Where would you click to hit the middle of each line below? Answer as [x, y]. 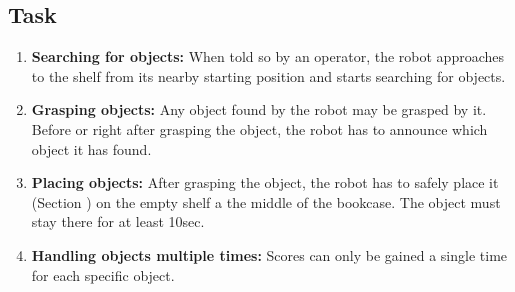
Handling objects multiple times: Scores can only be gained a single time [269, 254]
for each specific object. [103, 274]
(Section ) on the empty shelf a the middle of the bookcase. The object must [266, 201]
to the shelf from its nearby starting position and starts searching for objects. [268, 75]
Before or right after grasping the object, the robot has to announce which [259, 128]
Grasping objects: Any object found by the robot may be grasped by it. [259, 109]
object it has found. [91, 148]
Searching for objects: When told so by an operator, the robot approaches [267, 56]
